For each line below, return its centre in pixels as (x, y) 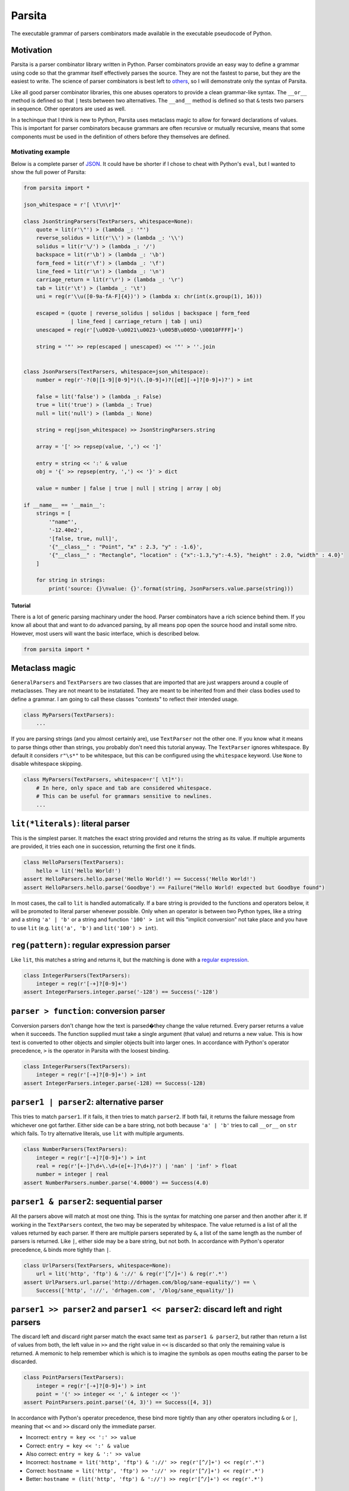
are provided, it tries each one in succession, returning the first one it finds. (103, 846)
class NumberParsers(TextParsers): (75, 1149)
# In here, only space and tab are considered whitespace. (124, 788)
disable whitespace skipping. (47, 764)
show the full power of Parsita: (49, 172)
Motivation (32, 50)
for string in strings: (71, 580)
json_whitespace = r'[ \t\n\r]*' (72, 205)
